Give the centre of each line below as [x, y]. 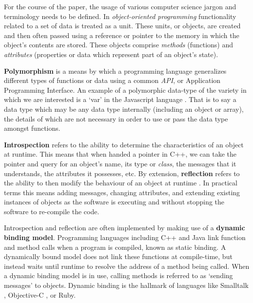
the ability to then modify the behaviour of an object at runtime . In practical [121, 183]
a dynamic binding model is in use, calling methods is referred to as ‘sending [118, 275]
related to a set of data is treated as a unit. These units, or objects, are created [122, 26]
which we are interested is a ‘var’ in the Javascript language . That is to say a [120, 99]
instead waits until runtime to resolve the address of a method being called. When [127, 266]
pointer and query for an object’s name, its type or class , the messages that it [120, 163]
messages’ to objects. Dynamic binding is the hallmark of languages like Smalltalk [126, 285]
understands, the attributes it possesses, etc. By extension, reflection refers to [122, 173]
